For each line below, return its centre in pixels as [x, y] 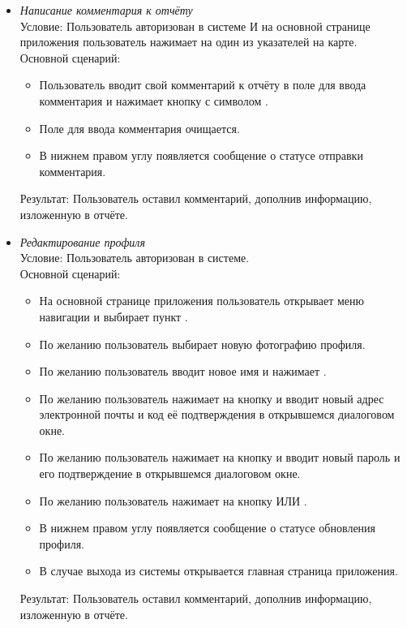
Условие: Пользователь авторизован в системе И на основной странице [195, 26]
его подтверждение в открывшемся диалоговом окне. [170, 473]
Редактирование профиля [82, 241]
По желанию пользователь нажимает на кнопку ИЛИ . [173, 500]
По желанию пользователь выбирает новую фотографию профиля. [202, 344]
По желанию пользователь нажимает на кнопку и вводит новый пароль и [220, 457]
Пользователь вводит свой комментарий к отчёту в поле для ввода [203, 85]
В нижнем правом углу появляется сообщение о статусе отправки [201, 155]
